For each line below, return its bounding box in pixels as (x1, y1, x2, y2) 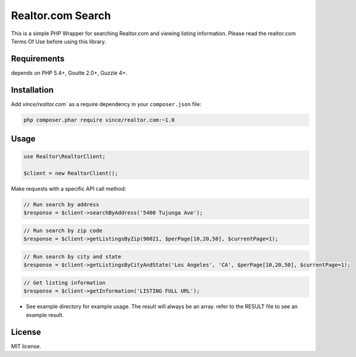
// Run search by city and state (23, 253, 122, 260)
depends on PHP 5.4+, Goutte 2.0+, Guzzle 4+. (11, 69, 128, 76)
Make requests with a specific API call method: (11, 185, 126, 193)
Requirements (11, 54, 65, 64)
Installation (11, 85, 54, 95)
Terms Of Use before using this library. (11, 38, 107, 45)
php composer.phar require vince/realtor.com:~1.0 (23, 116, 175, 123)
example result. (26, 311, 64, 318)
